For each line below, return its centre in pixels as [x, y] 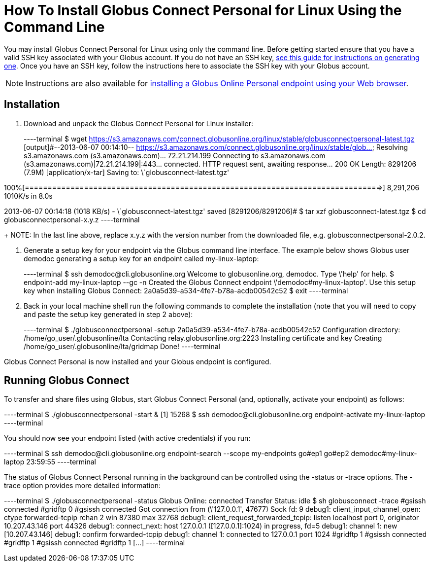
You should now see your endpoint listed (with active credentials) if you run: [127, 438]
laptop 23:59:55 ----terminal [50, 462]
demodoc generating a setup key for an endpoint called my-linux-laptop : [141, 258]
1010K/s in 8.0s [28, 196]
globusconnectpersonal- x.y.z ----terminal [72, 219]
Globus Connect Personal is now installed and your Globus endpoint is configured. [138, 361]
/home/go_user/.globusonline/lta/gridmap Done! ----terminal [122, 346]
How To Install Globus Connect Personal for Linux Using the [203, 10]
